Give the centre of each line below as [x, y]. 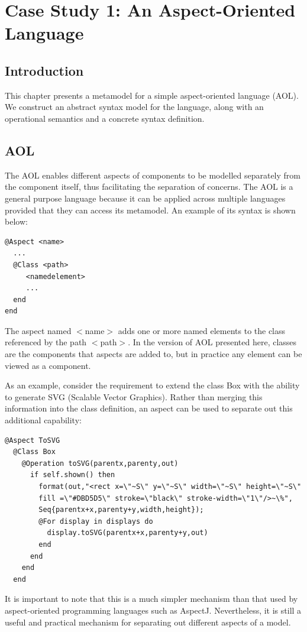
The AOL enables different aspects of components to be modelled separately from [153, 175]
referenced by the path [46, 342]
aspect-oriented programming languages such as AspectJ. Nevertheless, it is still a [153, 610]
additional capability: [43, 420]
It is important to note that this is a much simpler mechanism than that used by [151, 599]
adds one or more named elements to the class [202, 330]
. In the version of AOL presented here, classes [212, 342]
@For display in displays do [96, 521]
